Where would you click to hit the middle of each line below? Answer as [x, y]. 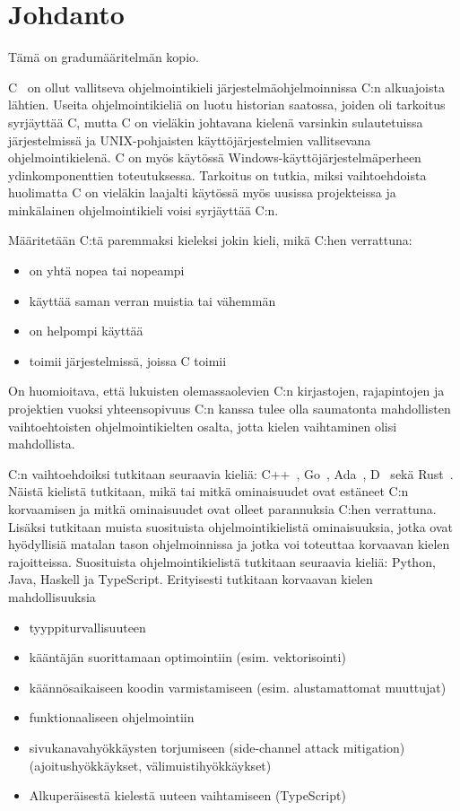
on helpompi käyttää [86, 331]
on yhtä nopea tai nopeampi [107, 270]
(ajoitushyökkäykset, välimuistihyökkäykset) [150, 765]
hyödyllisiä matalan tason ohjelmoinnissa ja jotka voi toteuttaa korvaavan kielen [229, 544]
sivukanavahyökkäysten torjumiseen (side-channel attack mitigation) [217, 747]
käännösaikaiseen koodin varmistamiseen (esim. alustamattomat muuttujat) [238, 687]
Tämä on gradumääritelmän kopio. [104, 57]
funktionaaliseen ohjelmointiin [112, 717]
